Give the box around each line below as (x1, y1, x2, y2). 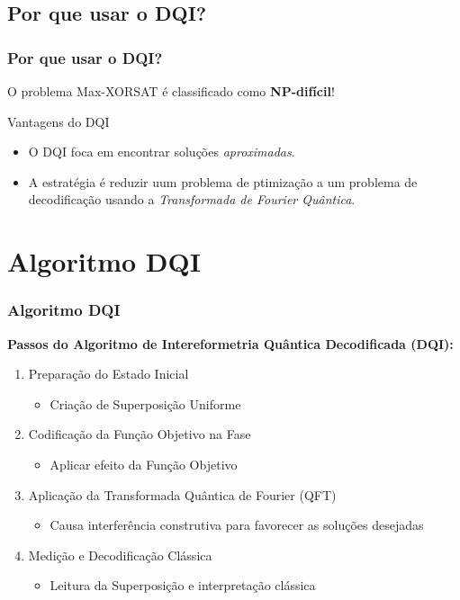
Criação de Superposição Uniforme (50, 394, 241, 413)
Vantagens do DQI (7, 112, 110, 130)
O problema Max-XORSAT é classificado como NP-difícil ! (7, 82, 335, 100)
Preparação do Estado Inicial (28, 364, 189, 383)
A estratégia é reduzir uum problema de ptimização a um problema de (28, 172, 418, 191)
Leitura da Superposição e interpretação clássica (50, 576, 316, 595)
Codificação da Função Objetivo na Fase (28, 425, 251, 443)
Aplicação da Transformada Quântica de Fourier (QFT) (28, 485, 337, 504)
